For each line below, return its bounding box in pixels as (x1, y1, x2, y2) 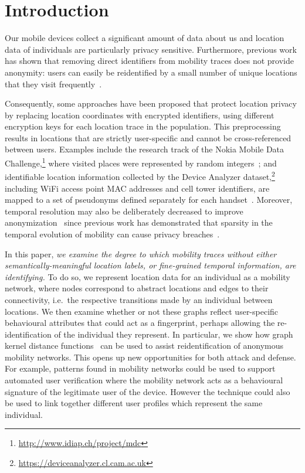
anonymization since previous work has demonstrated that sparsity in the (5, 216, 273, 229)
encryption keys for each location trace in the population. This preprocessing (5, 120, 281, 132)
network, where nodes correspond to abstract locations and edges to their (5, 282, 269, 294)
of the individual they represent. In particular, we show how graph (54, 328, 293, 340)
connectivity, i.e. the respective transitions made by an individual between (5, 293, 273, 305)
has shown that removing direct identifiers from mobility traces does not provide (5, 55, 294, 67)
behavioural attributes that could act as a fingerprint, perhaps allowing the (5, 317, 275, 329)
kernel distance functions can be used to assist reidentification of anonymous (5, 339, 284, 352)
